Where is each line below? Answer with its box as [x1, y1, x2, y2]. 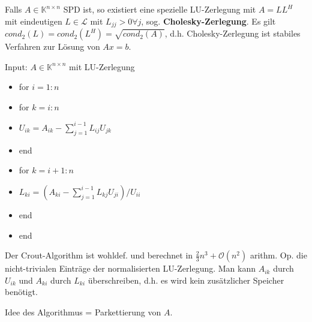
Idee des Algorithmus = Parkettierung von [5, 305, 161, 318]
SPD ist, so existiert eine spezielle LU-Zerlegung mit [63, 3, 256, 15]
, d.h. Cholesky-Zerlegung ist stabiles [164, 27, 301, 40]
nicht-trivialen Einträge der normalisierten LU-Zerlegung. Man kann [5, 262, 256, 275]
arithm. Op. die [250, 249, 307, 261]
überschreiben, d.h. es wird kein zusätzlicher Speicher [88, 273, 284, 286]
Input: [5, 60, 28, 73]
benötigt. [5, 285, 38, 298]
